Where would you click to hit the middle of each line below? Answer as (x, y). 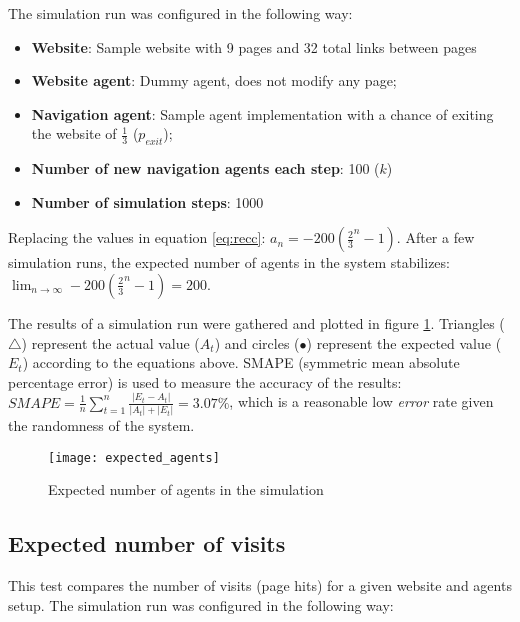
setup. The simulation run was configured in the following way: (201, 604)
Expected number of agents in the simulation (186, 489)
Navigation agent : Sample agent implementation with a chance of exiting (262, 113)
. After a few (435, 237)
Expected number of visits (147, 543)
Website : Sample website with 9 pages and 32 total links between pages (254, 46)
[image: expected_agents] (134, 457)
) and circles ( (257, 342)
